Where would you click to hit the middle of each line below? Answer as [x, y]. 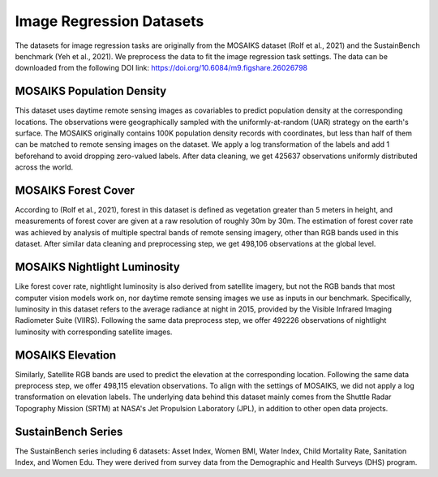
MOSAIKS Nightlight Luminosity [97, 267]
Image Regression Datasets [109, 21]
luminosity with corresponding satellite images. [94, 332]
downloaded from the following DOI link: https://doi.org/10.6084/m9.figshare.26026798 [161, 68]
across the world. [44, 167]
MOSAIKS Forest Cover [75, 190]
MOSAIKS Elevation [66, 355]
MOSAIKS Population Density [91, 91]
